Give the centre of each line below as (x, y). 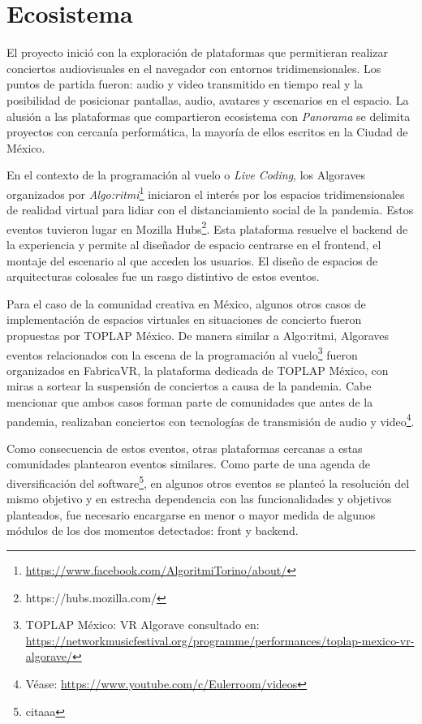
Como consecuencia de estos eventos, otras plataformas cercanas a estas (185, 448)
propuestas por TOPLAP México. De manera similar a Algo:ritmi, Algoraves (198, 335)
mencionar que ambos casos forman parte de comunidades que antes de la (190, 401)
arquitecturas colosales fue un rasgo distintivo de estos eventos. (163, 276)
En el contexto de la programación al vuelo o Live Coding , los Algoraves (186, 175)
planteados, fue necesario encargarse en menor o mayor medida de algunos (191, 514)
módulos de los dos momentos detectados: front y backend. (153, 530)
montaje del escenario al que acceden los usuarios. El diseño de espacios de (192, 260)
